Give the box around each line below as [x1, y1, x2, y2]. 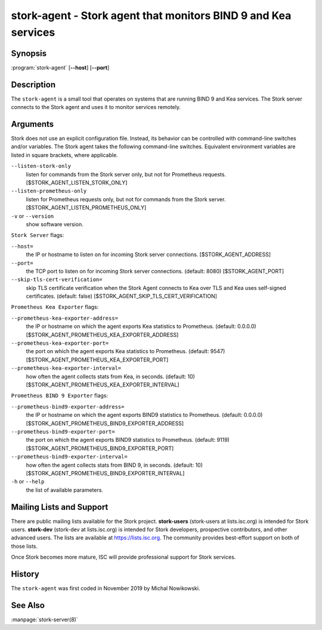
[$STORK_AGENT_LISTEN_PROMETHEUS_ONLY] [26, 204, 147, 211]
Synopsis [11, 48, 47, 58]
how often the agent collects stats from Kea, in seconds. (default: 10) [26, 373, 195, 380]
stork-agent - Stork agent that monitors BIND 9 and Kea [11, 9, 292, 22]
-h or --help [11, 478, 45, 485]
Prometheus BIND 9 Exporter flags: [11, 392, 109, 399]
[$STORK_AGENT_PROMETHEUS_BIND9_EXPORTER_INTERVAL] [26, 469, 185, 476]
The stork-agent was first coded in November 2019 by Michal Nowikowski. [11, 585, 200, 592]
